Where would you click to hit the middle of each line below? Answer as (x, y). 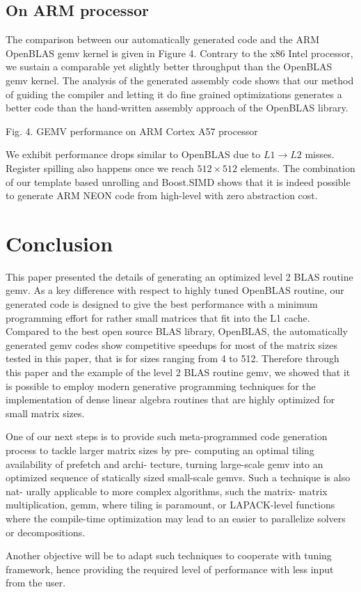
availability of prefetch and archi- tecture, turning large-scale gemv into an (165, 464)
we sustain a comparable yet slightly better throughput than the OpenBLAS (169, 67)
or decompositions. (46, 532)
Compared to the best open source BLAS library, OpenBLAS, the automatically (177, 331)
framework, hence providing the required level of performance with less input (170, 569)
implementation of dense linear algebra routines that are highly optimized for (170, 399)
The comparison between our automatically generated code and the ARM (163, 39)
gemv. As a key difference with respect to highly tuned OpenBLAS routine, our (175, 290)
